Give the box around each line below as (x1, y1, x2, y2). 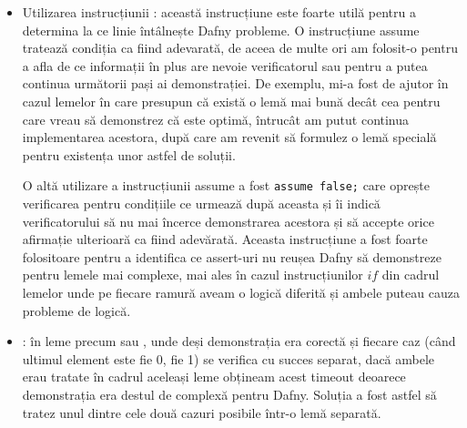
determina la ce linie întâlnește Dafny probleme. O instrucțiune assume (22, 20, 420, 39)
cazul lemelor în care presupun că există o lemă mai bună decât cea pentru (22, 91, 441, 110)
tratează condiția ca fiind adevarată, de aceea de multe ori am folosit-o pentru (22, 38, 458, 57)
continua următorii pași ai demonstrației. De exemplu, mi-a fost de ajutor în (22, 74, 449, 93)
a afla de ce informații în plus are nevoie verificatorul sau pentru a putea (22, 56, 428, 75)
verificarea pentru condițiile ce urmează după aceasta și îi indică (22, 194, 381, 212)
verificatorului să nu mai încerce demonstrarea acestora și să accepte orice (22, 211, 434, 230)
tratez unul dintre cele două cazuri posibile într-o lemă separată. (22, 403, 381, 422)
